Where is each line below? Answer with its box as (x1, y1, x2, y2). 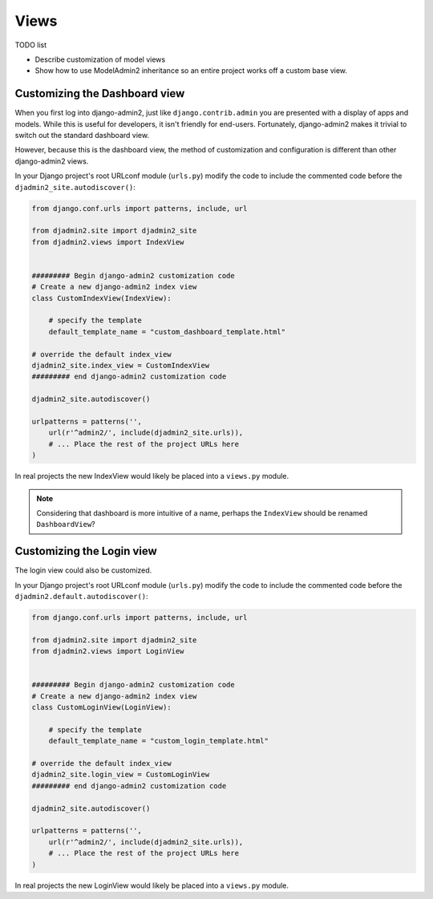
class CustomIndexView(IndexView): (31, 294, 172, 302)
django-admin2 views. (14, 156, 89, 166)
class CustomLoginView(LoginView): (31, 703, 172, 712)
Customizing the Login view (14, 545, 158, 558)
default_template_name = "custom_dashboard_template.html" (48, 327, 286, 336)
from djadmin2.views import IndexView (31, 237, 184, 246)
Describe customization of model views (34, 55, 166, 64)
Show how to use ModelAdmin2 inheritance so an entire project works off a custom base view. (34, 66, 348, 75)
